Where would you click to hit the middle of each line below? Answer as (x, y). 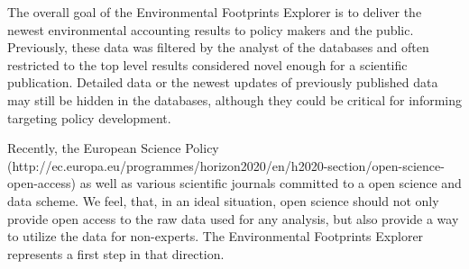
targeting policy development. (89, 117)
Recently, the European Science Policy (113, 148)
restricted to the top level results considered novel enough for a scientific (207, 64)
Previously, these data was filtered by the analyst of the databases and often (218, 47)
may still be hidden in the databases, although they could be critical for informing (235, 99)
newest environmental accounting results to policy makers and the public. (211, 29)
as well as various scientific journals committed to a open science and (271, 183)
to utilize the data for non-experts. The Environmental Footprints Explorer (216, 236)
